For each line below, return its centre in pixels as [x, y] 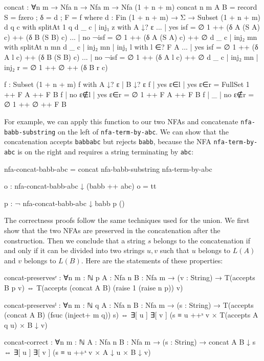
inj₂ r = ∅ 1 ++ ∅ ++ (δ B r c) [56, 67]
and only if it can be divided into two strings [74, 250]
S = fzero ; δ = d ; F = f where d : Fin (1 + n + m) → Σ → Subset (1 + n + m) [132, 17]
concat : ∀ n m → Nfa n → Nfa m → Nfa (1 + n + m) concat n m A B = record [131, 7]
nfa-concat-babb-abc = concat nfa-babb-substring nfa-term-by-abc [108, 168]
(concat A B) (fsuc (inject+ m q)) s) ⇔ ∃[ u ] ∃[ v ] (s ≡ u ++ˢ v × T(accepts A [131, 315]
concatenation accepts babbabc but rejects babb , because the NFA [108, 141]
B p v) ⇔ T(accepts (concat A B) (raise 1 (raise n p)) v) [94, 287]
